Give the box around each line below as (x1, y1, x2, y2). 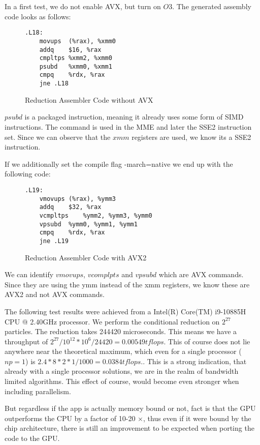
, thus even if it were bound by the (143, 412, 251, 423)
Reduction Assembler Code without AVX (25, 94, 153, 105)
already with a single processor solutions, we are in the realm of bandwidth (5, 366, 239, 376)
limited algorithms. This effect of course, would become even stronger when (5, 376, 239, 387)
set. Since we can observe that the (5, 131, 111, 142)
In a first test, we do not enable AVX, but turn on (5, 1, 161, 11)
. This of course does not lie (164, 336, 250, 346)
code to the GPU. (5, 433, 60, 443)
